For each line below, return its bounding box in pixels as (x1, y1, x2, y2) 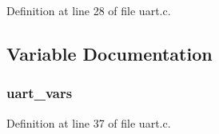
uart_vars (6, 83, 73, 103)
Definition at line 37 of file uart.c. (6, 114, 171, 131)
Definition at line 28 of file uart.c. (6, 2, 171, 18)
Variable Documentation (6, 41, 213, 65)
